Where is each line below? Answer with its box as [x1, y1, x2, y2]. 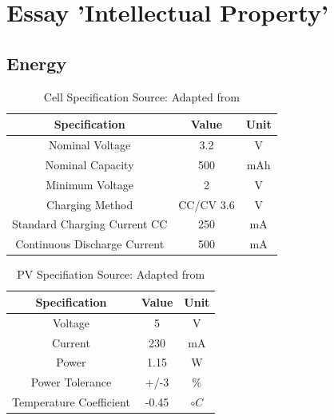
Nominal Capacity [45, 156, 134, 172]
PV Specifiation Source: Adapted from [17, 266, 205, 283]
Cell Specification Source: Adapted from [43, 88, 240, 105]
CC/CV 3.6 [178, 196, 235, 212]
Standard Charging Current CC [12, 216, 168, 232]
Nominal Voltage [48, 137, 131, 153]
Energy [6, 50, 67, 75]
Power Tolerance [30, 374, 112, 390]
